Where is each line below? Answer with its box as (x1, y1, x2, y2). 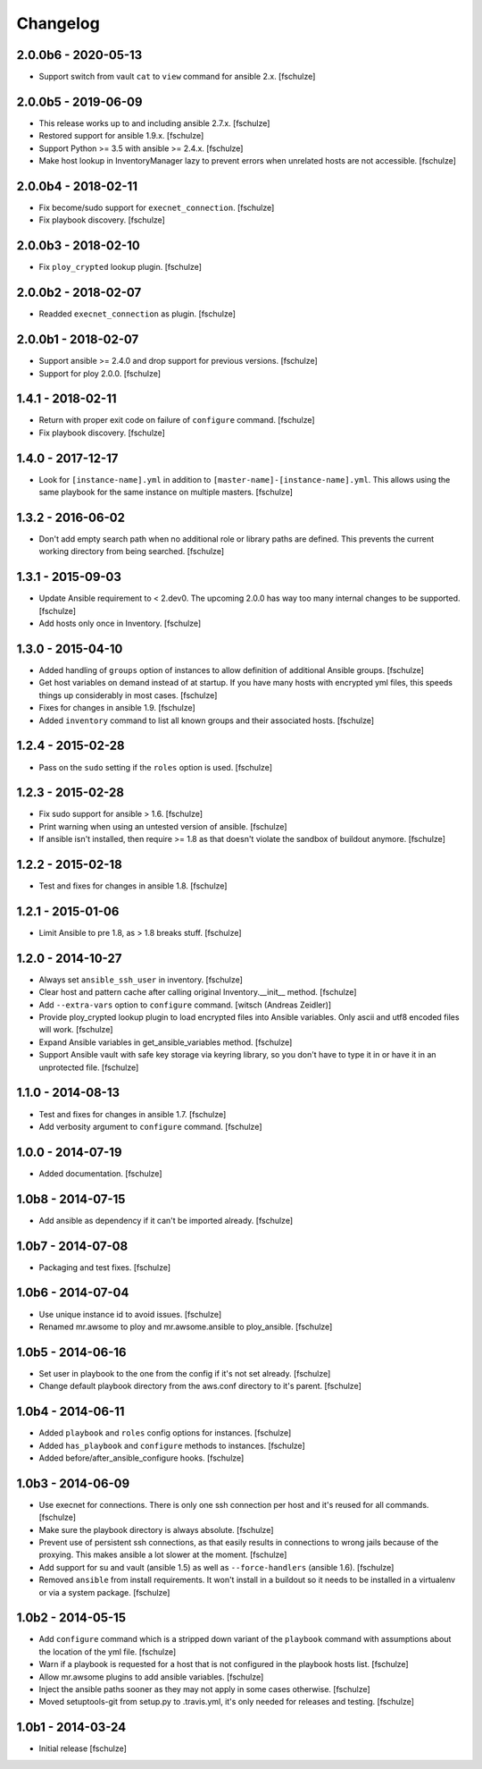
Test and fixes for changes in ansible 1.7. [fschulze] (38, 1108, 227, 1119)
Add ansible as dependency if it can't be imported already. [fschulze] (38, 1215, 294, 1226)
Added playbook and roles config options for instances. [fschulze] (38, 1428, 292, 1438)
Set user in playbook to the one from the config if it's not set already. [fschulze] (38, 1368, 331, 1378)
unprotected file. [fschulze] (38, 1062, 139, 1073)
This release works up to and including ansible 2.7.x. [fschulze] (38, 117, 270, 129)
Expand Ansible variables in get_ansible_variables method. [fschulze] (38, 1037, 293, 1048)
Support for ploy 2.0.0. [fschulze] (38, 367, 161, 379)
